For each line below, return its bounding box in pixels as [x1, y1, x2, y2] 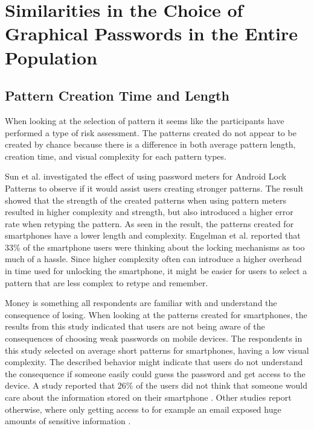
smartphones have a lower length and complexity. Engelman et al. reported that [5, 229, 301, 242]
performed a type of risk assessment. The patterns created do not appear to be [5, 126, 296, 139]
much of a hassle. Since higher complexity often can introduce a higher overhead [5, 252, 302, 265]
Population [5, 45, 98, 69]
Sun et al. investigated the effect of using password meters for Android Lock [5, 170, 287, 183]
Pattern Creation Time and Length [5, 86, 229, 105]
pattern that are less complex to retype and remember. [5, 276, 208, 289]
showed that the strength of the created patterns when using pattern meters [5, 193, 287, 206]
